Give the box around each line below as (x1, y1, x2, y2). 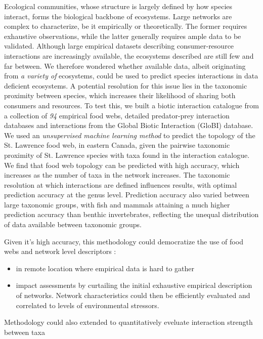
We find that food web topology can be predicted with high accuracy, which (4, 159, 240, 170)
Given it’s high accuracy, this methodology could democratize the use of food (4, 236, 243, 246)
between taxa (4, 326, 45, 337)
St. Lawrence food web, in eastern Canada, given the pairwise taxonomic (4, 140, 230, 150)
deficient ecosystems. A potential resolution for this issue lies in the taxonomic (4, 80, 247, 91)
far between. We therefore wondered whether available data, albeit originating (4, 60, 246, 71)
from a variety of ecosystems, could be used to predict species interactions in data (4, 70, 258, 81)
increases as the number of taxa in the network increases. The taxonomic (4, 169, 230, 180)
